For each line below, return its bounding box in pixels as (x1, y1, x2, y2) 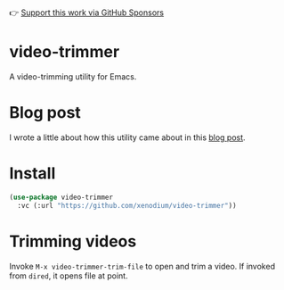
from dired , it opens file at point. (9, 270, 128, 281)
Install (9, 163, 56, 184)
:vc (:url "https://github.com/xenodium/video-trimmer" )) (17, 201, 238, 210)
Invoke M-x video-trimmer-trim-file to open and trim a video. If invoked (9, 261, 276, 271)
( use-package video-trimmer (9, 193, 114, 202)
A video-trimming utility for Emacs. (9, 70, 137, 82)
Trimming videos (9, 231, 137, 252)
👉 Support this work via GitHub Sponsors (9, 7, 165, 18)
